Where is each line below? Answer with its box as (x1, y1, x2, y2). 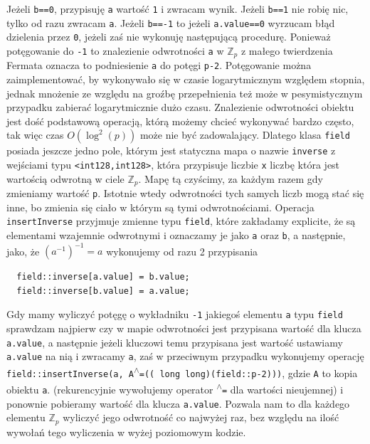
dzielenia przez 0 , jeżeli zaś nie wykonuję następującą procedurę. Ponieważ (6, 29, 331, 44)
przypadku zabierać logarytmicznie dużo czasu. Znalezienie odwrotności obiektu (6, 100, 354, 115)
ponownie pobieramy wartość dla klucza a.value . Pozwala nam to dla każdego (6, 396, 350, 411)
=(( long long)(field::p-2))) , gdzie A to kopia (139, 365, 358, 380)
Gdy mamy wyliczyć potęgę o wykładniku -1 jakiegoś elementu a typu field (6, 307, 343, 322)
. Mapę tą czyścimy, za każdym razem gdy (138, 171, 323, 186)
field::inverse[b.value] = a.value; (16, 285, 190, 296)
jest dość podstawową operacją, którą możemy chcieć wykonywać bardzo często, (6, 113, 354, 128)
